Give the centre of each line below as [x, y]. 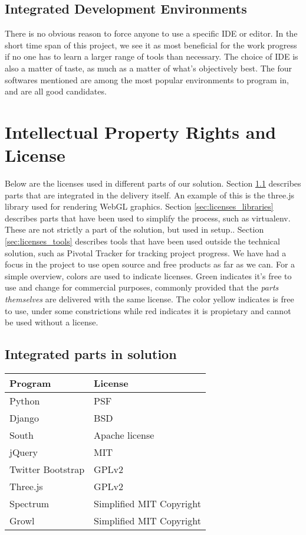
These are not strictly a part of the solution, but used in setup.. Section [134, 229]
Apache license [124, 435]
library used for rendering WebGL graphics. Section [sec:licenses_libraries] [139, 206]
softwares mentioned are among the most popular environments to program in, [147, 79]
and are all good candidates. [56, 91]
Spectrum [29, 503]
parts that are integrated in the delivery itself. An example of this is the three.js [149, 195]
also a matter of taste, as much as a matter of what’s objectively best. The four [149, 68]
